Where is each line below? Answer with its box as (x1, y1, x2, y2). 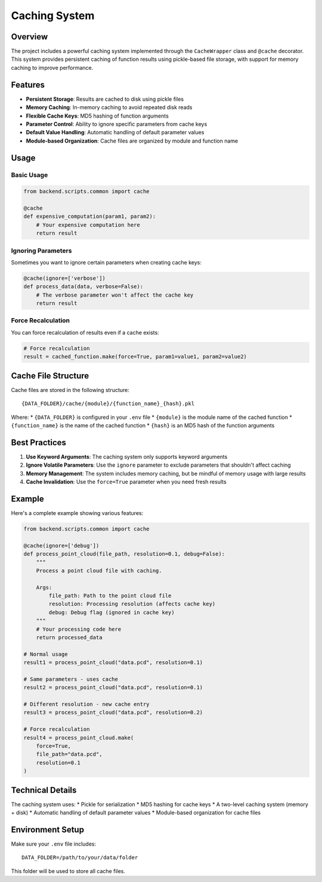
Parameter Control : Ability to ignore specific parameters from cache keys (26, 120, 208, 128)
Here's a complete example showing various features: (11, 509, 144, 516)
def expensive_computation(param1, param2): (23, 213, 156, 220)
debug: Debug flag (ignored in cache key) (48, 609, 175, 616)
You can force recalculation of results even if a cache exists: (11, 329, 159, 336)
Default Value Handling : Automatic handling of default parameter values (26, 129, 205, 136)
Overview (11, 32, 48, 42)
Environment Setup (11, 824, 85, 835)
